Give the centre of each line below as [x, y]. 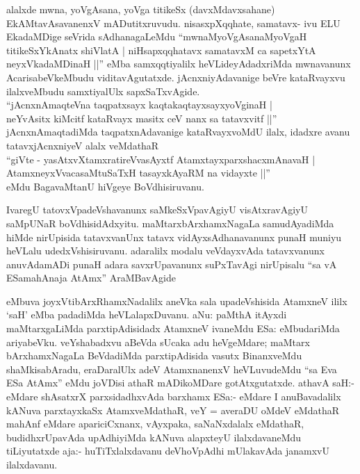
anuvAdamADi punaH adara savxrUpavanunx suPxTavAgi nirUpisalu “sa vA [172, 264]
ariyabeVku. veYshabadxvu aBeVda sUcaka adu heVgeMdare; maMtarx [158, 342]
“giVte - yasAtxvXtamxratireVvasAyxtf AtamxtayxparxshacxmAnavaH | [161, 159]
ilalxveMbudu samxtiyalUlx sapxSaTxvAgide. [103, 91]
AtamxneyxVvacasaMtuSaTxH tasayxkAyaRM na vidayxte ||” [138, 173]
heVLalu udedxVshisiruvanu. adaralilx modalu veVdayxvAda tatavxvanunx [165, 251]
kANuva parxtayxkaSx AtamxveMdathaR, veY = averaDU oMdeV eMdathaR [173, 410]
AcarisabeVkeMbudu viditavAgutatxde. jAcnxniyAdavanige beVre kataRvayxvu [176, 77]
